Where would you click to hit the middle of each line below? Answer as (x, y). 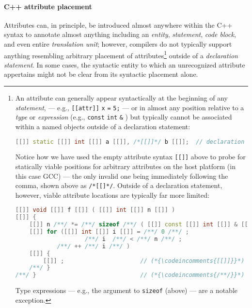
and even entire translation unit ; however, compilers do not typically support (118, 43)
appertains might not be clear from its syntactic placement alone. (101, 74)
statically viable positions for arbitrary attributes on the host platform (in (125, 166)
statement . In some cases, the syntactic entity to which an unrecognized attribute (125, 64)
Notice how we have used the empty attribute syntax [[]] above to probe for (130, 157)
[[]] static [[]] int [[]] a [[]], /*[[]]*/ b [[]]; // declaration (130, 142)
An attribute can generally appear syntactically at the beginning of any (121, 98)
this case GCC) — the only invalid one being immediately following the (122, 176)
